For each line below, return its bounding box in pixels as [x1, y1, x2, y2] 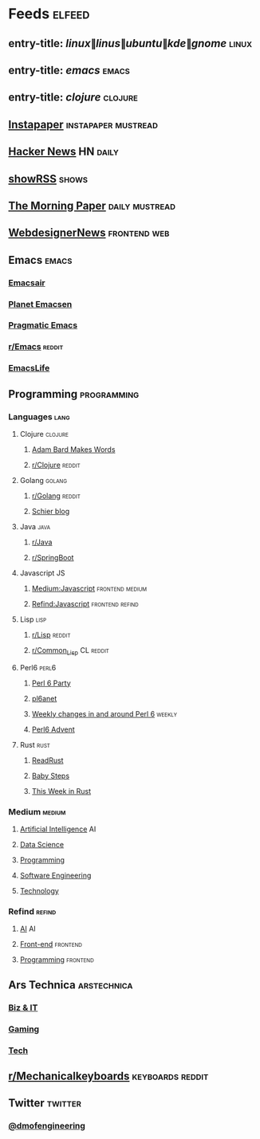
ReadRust [31, 755, 64, 765]
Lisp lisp [19, 615, 47, 624]
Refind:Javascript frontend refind [31, 599, 140, 608]
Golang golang [19, 476, 68, 485]
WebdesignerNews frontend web [8, 226, 170, 240]
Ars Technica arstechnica [8, 978, 133, 992]
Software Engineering [19, 870, 92, 881]
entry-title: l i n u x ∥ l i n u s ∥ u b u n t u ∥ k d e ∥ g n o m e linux [8, 37, 253, 50]
